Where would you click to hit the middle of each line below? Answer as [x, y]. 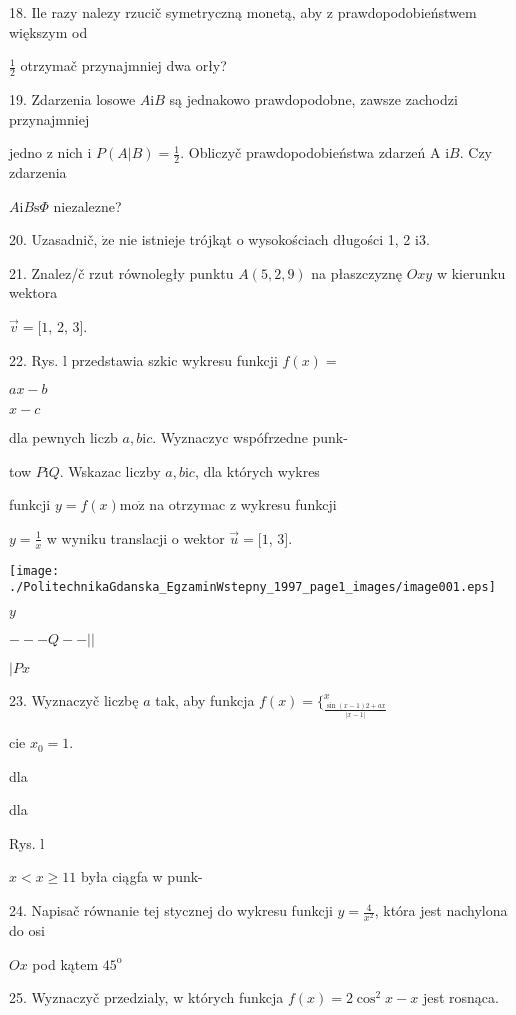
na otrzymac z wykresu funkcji [243, 504]
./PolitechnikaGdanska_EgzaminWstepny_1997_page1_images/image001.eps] [252, 587]
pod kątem [65, 963]
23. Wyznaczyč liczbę [74, 700]
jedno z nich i [50, 152]
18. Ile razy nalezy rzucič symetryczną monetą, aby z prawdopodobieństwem [243, 12]
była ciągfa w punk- [142, 876]
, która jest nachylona [441, 910]
